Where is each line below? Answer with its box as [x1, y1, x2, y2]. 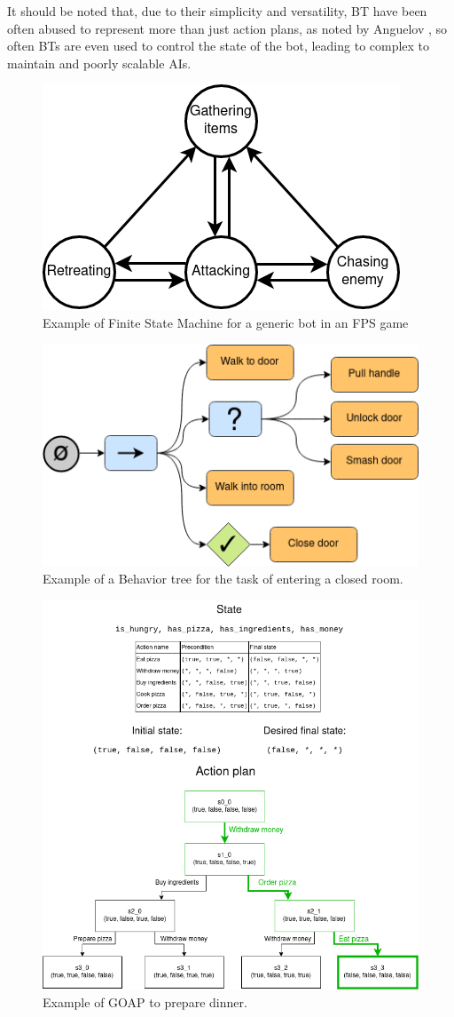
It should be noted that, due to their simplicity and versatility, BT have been [7, 2, 427, 20]
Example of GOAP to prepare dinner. [43, 992, 247, 1011]
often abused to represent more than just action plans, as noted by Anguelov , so [7, 19, 448, 37]
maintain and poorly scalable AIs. [7, 53, 192, 72]
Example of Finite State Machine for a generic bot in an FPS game [43, 313, 409, 331]
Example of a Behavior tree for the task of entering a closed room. [43, 569, 403, 588]
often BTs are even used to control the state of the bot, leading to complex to [7, 36, 430, 55]
